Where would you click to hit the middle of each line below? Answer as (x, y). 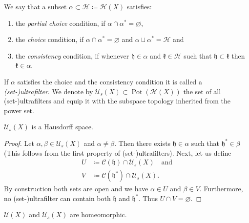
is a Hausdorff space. (62, 127)
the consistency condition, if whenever (72, 55)
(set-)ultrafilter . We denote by (49, 91)
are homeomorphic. (98, 214)
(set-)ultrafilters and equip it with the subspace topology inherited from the (117, 101)
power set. (19, 110)
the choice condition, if (50, 39)
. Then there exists (143, 143)
